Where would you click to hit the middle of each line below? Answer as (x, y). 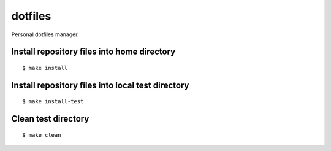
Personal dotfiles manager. (45, 34)
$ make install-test (53, 102)
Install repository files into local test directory (100, 85)
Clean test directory (50, 119)
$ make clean (42, 135)
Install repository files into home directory (93, 52)
